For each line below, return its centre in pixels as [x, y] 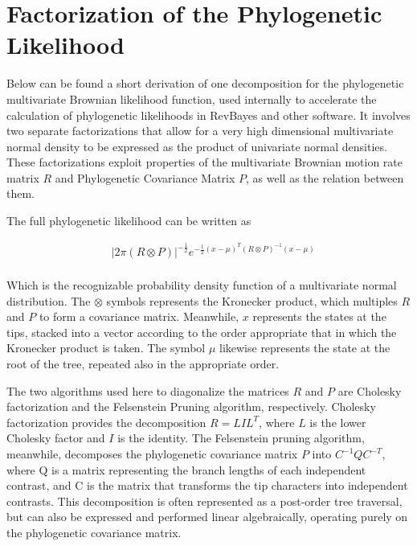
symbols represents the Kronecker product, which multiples [252, 300]
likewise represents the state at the [305, 348]
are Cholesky [370, 390]
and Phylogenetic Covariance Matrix [145, 177]
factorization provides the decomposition [106, 422]
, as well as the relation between [325, 177]
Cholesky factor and [56, 438]
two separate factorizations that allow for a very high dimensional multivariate [200, 131]
